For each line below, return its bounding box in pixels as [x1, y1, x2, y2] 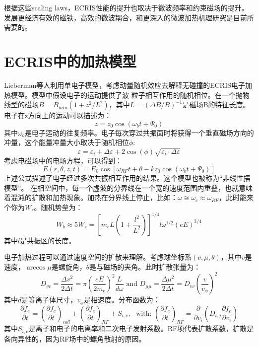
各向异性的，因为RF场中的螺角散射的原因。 [4, 333, 146, 344]
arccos [26, 264, 46, 272]
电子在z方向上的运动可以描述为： [4, 110, 112, 121]
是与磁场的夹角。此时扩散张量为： [89, 262, 201, 272]
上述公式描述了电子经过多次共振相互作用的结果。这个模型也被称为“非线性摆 [4, 173, 251, 183]
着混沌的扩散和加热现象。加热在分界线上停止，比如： [4, 192, 178, 203]
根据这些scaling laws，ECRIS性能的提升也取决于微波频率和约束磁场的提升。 [4, 2, 249, 12]
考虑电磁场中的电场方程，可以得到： [4, 155, 122, 166]
